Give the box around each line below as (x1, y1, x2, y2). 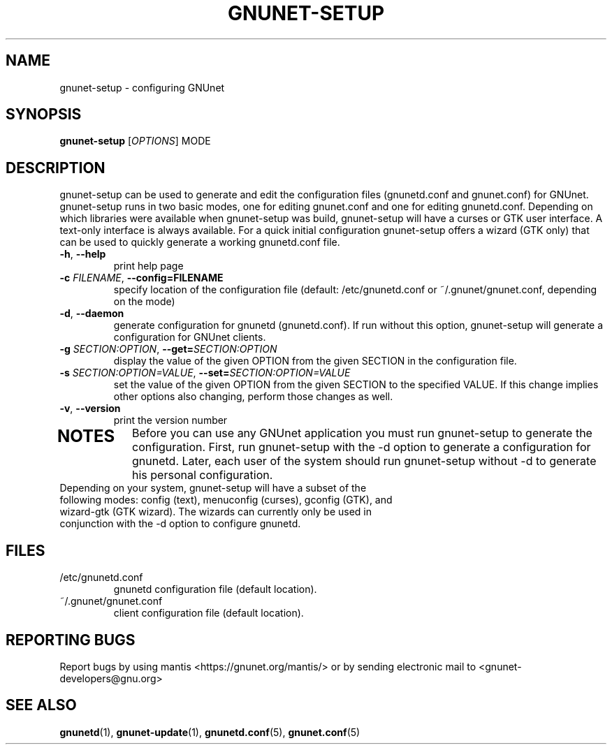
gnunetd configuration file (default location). (113, 583, 317, 596)
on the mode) (113, 295, 175, 308)
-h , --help (59, 248, 106, 260)
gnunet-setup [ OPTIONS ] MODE (59, 135, 211, 147)
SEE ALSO (6, 696, 77, 714)
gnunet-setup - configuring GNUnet (59, 81, 225, 94)
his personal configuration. (132, 468, 273, 483)
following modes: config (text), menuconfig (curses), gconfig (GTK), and (59, 494, 393, 506)
